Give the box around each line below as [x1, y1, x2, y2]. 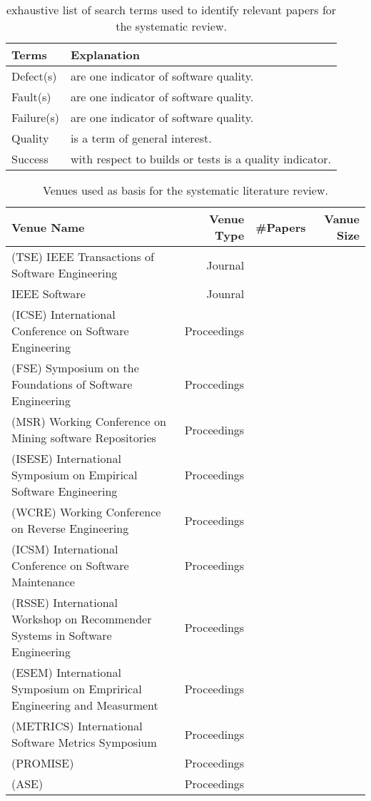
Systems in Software [11, 627, 112, 643]
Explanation [71, 46, 140, 63]
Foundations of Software [11, 376, 133, 392]
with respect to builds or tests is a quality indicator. [71, 150, 332, 167]
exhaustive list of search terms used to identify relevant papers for [6, 1, 337, 18]
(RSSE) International [11, 594, 118, 611]
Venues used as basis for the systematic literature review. [43, 182, 328, 198]
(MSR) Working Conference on [11, 413, 166, 429]
